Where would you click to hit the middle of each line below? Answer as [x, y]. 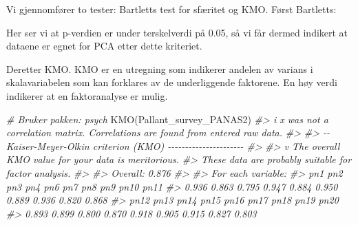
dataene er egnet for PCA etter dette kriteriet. [104, 46]
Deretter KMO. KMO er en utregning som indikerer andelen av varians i [160, 68]
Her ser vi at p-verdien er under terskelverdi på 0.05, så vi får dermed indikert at [177, 32]
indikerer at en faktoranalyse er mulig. [87, 95]
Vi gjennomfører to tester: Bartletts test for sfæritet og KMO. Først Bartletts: [171, 9]
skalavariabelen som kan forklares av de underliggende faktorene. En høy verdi [172, 82]
